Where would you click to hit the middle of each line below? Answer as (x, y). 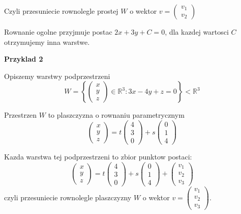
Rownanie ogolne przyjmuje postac (58, 32)
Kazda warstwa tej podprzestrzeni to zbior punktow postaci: (98, 157)
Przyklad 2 (24, 59)
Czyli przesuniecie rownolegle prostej (61, 11)
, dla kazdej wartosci (197, 32)
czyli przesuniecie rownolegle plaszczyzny (68, 197)
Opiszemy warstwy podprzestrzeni (57, 76)
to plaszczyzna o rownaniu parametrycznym (116, 115)
